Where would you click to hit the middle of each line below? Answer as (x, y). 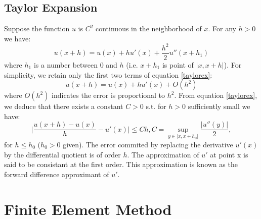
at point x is (229, 154)
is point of (178, 64)
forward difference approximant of (57, 174)
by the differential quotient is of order (62, 154)
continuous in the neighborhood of (149, 29)
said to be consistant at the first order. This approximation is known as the (121, 164)
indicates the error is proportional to (108, 95)
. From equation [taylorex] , (216, 95)
